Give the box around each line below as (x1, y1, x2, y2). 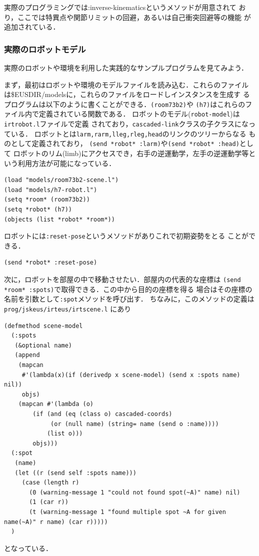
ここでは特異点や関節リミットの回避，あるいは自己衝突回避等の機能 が (17, 11, 251, 22)
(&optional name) (14, 341, 72, 349)
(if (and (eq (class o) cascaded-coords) (32, 410, 172, 418)
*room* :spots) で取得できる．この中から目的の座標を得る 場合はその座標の (4, 283, 252, 294)
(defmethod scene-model (4, 322, 83, 329)
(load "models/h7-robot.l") (4, 186, 97, 193)
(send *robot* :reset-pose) (4, 259, 97, 266)
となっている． (4, 542, 52, 553)
